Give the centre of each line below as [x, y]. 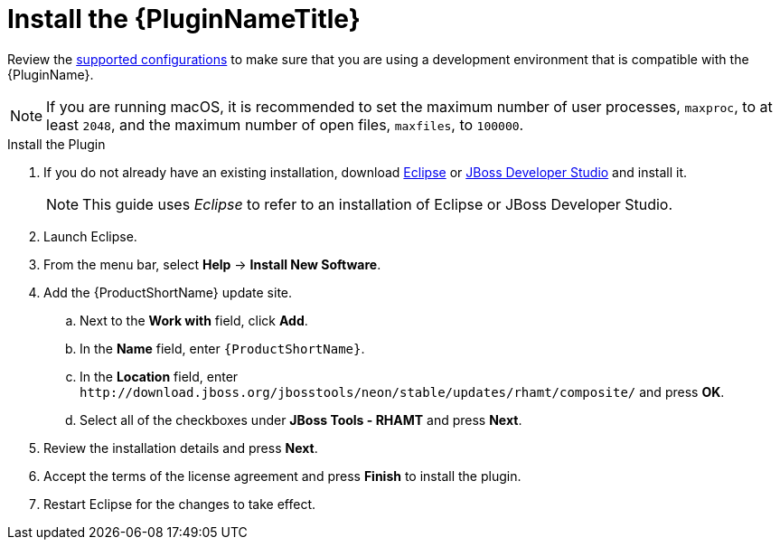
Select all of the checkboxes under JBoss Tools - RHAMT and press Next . [301, 420]
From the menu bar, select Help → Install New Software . [212, 264]
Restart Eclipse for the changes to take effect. [180, 504]
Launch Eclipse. [90, 236]
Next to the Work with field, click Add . [194, 320]
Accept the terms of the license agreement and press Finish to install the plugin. [282, 476]
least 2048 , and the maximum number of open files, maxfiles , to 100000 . [285, 124]
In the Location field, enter [159, 376]
